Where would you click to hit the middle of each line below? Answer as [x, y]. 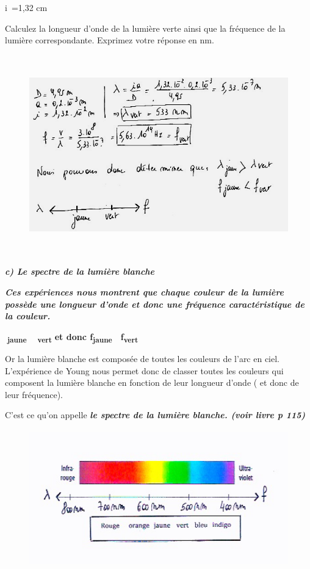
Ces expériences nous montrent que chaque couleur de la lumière [145, 292]
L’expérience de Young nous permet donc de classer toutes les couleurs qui [144, 370]
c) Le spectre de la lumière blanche [80, 271]
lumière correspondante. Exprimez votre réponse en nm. [110, 40]
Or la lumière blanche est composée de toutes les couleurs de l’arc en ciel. [142, 358]
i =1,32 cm [26, 7]
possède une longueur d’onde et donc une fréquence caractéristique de [155, 304]
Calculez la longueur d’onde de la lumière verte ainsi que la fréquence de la [145, 28]
